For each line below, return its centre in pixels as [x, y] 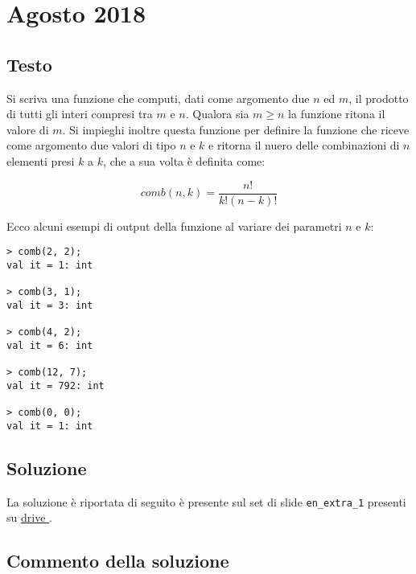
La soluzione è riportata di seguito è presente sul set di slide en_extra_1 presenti [206, 501]
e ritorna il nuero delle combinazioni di [304, 145]
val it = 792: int [56, 385]
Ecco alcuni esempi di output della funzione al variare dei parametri [174, 225]
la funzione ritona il [337, 114]
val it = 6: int [50, 345]
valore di [28, 129]
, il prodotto [379, 98]
